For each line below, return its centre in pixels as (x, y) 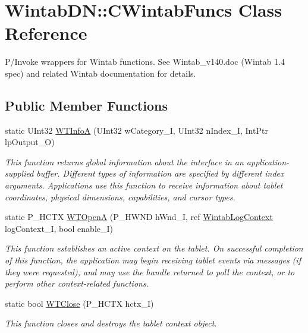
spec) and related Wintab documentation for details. (100, 73)
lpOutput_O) (30, 142)
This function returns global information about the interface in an (124, 161)
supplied (19, 173)
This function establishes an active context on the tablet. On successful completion (154, 248)
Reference (46, 33)
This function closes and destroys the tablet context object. (111, 323)
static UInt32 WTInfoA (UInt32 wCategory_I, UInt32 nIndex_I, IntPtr (136, 130)
